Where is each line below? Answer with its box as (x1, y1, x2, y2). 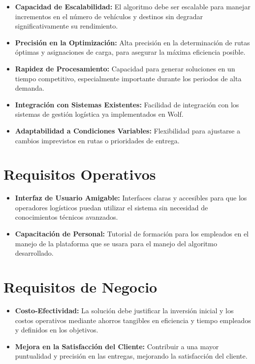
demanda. (15, 83, 44, 93)
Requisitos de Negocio (3, 277, 158, 297)
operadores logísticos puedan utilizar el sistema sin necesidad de (15, 202, 208, 212)
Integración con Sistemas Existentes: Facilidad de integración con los (15, 99, 239, 109)
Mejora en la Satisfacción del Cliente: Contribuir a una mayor (15, 341, 219, 351)
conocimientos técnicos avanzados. (15, 212, 118, 222)
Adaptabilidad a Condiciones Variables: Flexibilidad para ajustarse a (15, 125, 240, 135)
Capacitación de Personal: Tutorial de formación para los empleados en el (15, 229, 249, 239)
